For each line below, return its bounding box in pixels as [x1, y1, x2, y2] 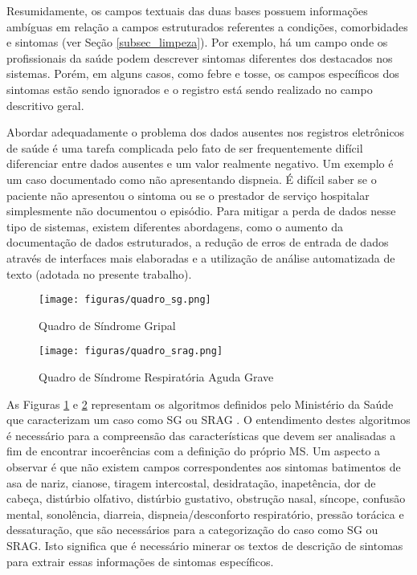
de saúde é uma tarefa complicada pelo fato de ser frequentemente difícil [6, 139, 363, 156]
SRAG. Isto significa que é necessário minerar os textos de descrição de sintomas [6, 536, 403, 553]
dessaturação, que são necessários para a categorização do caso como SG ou [6, 521, 378, 538]
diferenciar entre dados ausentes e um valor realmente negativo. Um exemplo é [6, 155, 394, 172]
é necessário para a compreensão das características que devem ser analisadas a [6, 426, 396, 443]
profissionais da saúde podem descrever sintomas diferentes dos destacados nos [6, 49, 393, 66]
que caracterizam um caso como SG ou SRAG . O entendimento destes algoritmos [6, 411, 411, 428]
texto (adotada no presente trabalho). [6, 265, 192, 282]
